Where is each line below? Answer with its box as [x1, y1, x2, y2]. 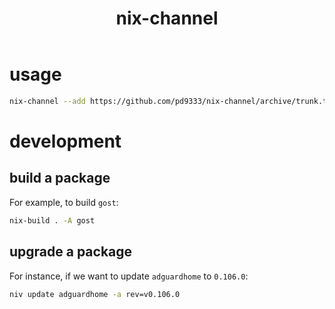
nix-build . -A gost [9, 215, 96, 226]
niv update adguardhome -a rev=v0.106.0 [9, 289, 181, 299]
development [9, 130, 122, 152]
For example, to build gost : [9, 196, 119, 208]
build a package [9, 170, 111, 187]
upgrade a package [9, 243, 133, 261]
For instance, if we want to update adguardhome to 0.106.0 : [9, 270, 249, 282]
